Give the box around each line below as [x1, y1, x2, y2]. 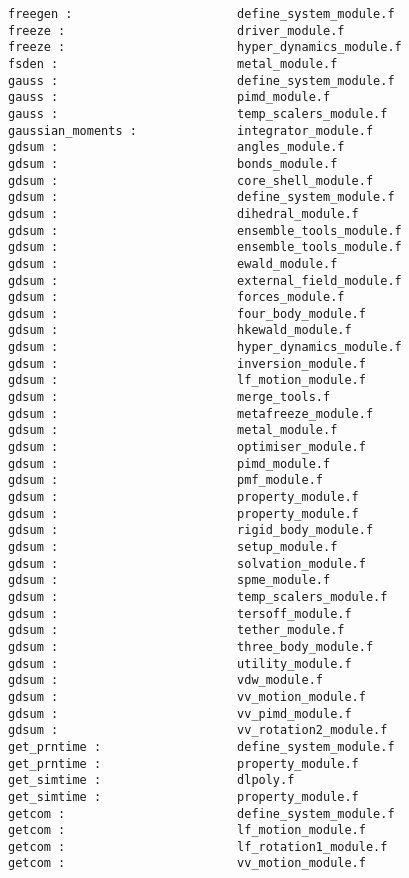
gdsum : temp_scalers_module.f [8, 589, 388, 604]
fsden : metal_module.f [8, 56, 338, 71]
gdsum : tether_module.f [8, 623, 345, 638]
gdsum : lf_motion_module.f [8, 373, 366, 388]
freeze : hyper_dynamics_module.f [8, 40, 402, 55]
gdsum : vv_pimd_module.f [8, 706, 352, 721]
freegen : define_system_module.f [8, 7, 395, 21]
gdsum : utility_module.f [8, 656, 352, 671]
